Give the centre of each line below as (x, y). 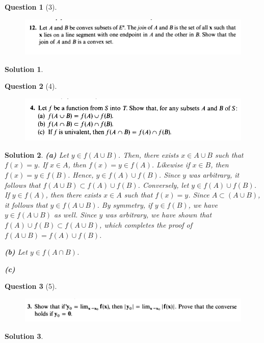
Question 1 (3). (31, 7)
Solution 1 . (24, 69)
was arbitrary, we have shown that (159, 215)
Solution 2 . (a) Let (37, 154)
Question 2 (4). (31, 86)
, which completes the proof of (146, 225)
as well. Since (75, 215)
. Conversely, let (163, 185)
